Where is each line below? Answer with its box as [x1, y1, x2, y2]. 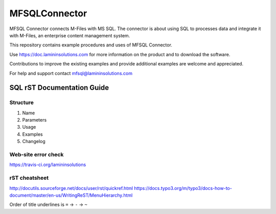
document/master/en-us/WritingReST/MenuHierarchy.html [9, 192, 133, 198]
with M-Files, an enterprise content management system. [9, 32, 130, 38]
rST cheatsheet [9, 174, 49, 181]
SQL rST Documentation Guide [9, 83, 109, 92]
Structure [9, 99, 34, 106]
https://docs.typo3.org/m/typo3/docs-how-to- [133, 185, 232, 191]
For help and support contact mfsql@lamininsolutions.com [9, 70, 133, 76]
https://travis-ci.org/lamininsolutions [9, 161, 86, 168]
